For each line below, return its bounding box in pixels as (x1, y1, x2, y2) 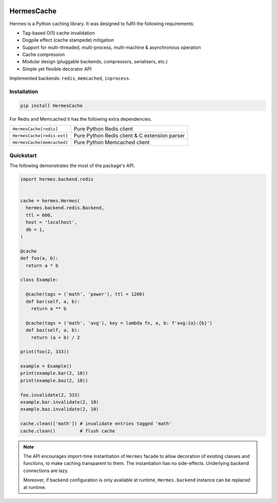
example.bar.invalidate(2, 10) (20, 399, 100, 405)
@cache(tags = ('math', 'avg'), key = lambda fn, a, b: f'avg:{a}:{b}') (26, 320, 213, 326)
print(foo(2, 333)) (20, 349, 69, 355)
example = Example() (20, 363, 72, 369)
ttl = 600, (26, 212, 53, 218)
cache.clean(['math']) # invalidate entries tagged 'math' (20, 421, 172, 426)
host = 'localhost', (26, 219, 77, 226)
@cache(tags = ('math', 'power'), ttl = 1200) (26, 291, 145, 297)
